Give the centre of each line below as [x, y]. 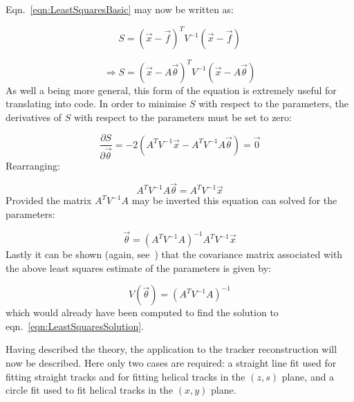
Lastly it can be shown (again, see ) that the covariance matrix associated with [174, 254]
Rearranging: [33, 165]
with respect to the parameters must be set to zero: [183, 117]
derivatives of [34, 117]
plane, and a [308, 376]
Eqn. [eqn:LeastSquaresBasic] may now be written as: [120, 9]
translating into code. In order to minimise [96, 103]
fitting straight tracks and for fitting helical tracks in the [125, 376]
